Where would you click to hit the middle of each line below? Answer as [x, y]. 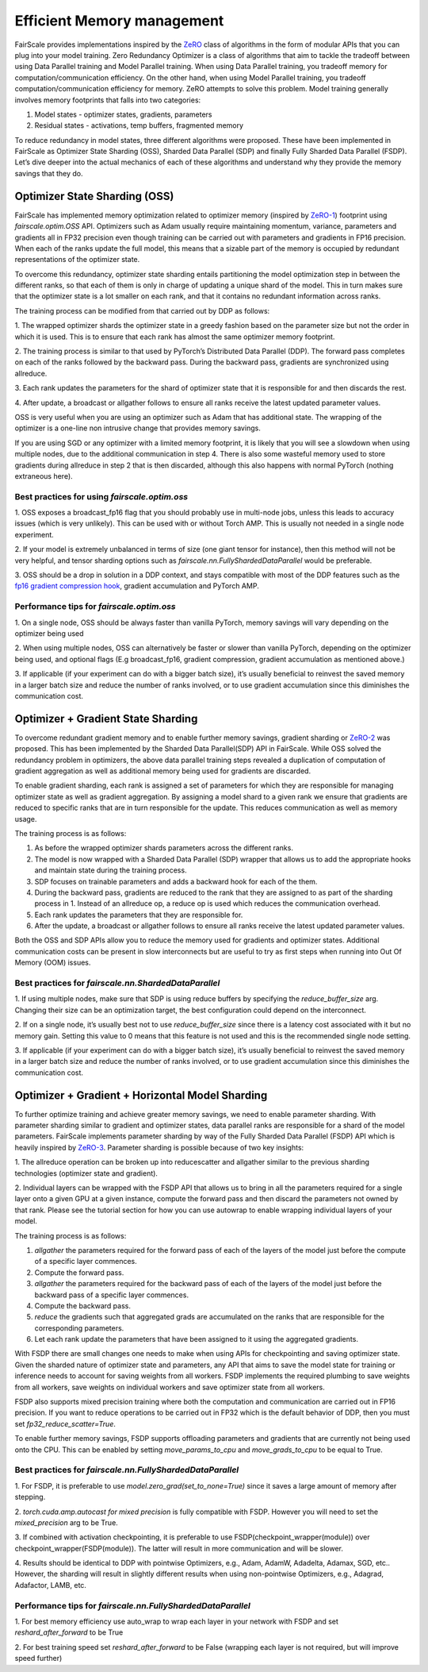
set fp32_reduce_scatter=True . [65, 1424]
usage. [26, 819]
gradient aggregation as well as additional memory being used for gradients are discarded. [163, 771]
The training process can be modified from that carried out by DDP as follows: [142, 310]
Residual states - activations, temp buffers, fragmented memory [139, 125]
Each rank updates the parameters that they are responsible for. [139, 915]
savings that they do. [49, 173]
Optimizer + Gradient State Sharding [106, 718]
